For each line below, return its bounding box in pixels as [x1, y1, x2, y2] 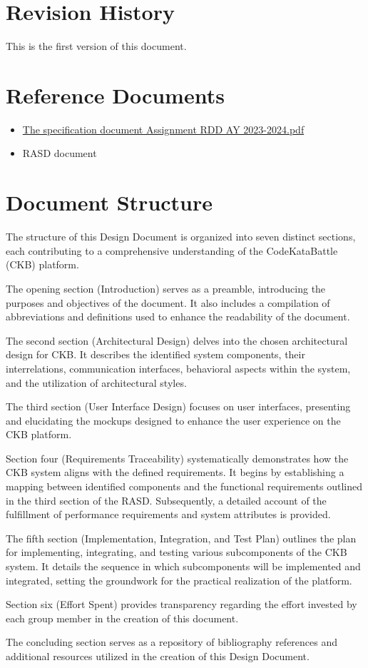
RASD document [22, 146, 97, 161]
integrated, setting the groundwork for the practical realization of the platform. [6, 572, 352, 587]
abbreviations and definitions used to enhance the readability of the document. [6, 309, 350, 324]
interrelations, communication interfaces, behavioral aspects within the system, [6, 360, 351, 375]
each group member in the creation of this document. [6, 610, 239, 625]
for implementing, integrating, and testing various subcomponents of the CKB [6, 545, 347, 560]
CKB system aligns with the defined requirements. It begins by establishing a [6, 465, 344, 480]
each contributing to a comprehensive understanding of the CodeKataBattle [6, 243, 338, 258]
